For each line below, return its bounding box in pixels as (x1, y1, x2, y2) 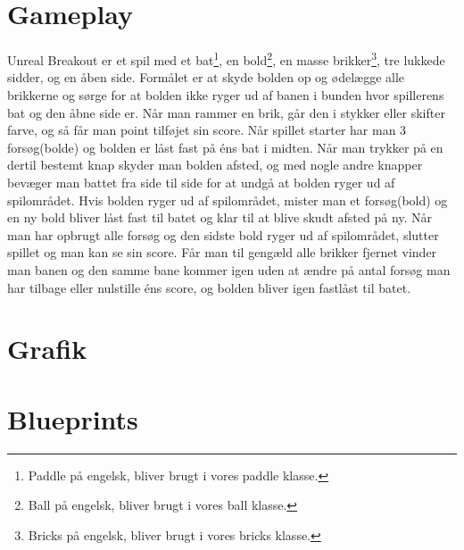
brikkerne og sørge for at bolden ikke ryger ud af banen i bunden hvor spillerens (7, 85, 444, 104)
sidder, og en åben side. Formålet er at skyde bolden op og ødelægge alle (7, 68, 405, 87)
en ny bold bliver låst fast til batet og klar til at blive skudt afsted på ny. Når (7, 208, 433, 227)
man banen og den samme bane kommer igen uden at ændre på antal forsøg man (7, 260, 451, 279)
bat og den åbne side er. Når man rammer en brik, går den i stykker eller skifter (7, 103, 445, 121)
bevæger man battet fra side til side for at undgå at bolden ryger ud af (7, 172, 395, 191)
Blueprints (7, 400, 138, 437)
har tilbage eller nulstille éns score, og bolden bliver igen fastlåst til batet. (7, 278, 411, 296)
